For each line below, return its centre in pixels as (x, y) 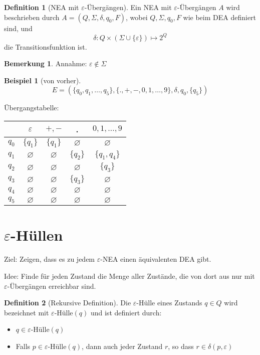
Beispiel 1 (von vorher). (43, 80)
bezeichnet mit (27, 312)
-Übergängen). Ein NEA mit (128, 7)
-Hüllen (37, 235)
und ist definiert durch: (126, 312)
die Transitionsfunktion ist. (46, 46)
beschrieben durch (32, 17)
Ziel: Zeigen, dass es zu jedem (50, 259)
